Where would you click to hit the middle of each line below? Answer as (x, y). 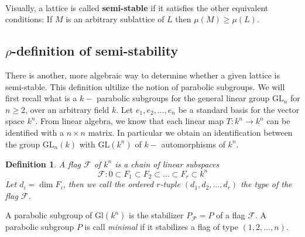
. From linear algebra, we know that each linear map (129, 121)
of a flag (231, 215)
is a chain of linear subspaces (167, 164)
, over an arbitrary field (67, 109)
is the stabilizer (156, 215)
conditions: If (29, 19)
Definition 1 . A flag (43, 164)
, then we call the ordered (108, 184)
